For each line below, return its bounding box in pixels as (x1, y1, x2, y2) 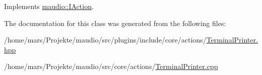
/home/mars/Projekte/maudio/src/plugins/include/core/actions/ (4, 34, 207, 45)
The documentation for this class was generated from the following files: (4, 17, 226, 28)
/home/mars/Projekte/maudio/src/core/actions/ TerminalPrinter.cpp (4, 61, 218, 71)
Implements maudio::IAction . (4, 1, 94, 11)
